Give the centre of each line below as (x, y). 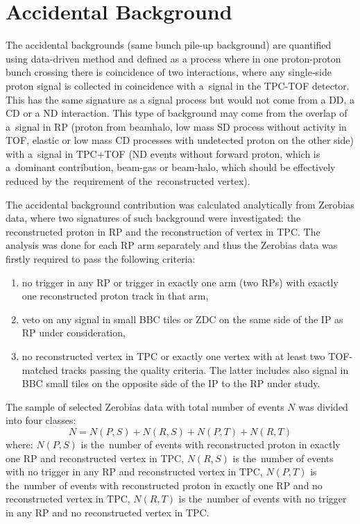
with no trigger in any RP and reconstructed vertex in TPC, (134, 472)
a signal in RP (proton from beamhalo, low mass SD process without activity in (176, 126)
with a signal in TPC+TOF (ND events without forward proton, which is (163, 153)
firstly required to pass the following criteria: (101, 259)
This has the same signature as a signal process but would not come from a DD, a (180, 99)
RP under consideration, (74, 333)
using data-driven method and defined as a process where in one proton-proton (173, 58)
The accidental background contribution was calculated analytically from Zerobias (180, 204)
